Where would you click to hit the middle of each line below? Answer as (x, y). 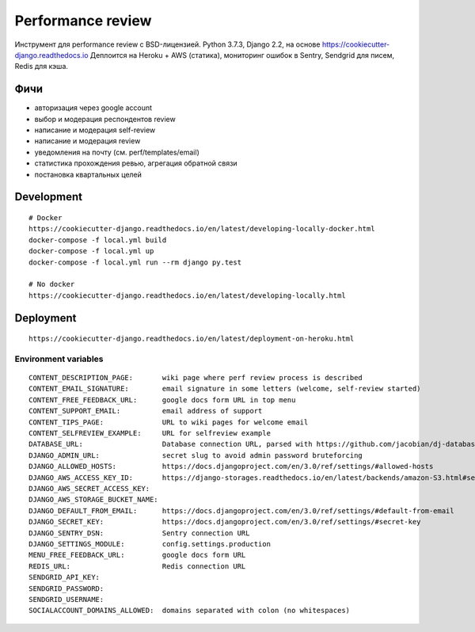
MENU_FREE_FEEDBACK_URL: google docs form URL (137, 555)
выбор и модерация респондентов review (105, 119)
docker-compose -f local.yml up (91, 251)
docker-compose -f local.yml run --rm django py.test (135, 262)
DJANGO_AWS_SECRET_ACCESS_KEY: (89, 488)
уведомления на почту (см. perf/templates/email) (117, 152)
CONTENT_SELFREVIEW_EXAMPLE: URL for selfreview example (150, 433)
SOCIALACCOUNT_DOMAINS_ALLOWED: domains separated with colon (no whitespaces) (190, 611)
